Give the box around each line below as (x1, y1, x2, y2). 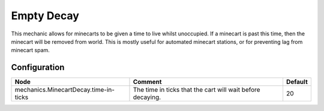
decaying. (133, 93, 161, 101)
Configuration (11, 62, 65, 73)
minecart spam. (11, 47, 50, 54)
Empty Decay (11, 9, 79, 22)
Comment (133, 78, 162, 86)
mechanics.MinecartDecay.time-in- (14, 86, 115, 94)
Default (286, 78, 308, 86)
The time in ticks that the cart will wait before (133, 86, 260, 94)
